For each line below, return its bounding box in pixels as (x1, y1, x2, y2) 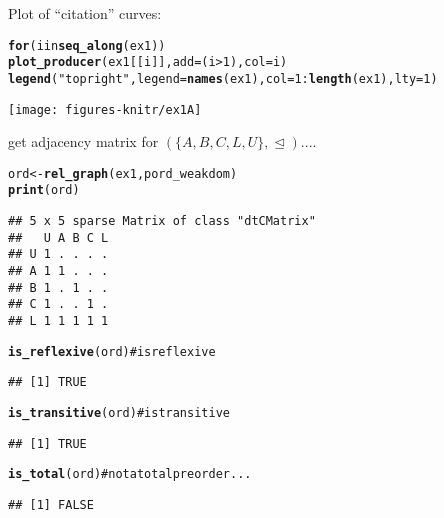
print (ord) (8, 183, 80, 198)
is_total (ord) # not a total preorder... (8, 467, 252, 482)
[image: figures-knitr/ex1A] (8, 102, 202, 117)
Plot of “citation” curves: (8, 3, 162, 23)
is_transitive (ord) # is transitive (8, 406, 230, 421)
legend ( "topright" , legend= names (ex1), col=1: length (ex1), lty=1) (8, 71, 438, 86)
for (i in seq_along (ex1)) (8, 38, 166, 53)
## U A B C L (8, 230, 109, 245)
